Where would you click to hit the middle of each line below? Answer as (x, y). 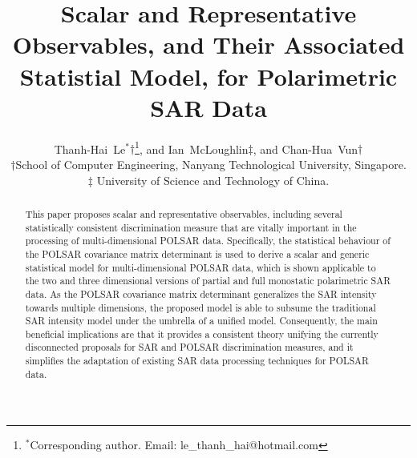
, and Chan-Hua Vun (306, 149)
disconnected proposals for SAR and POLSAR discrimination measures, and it (189, 347)
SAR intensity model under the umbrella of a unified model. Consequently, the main (201, 321)
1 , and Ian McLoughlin (192, 147)
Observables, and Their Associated (208, 44)
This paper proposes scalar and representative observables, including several (184, 213)
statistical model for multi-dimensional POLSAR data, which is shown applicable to (200, 267)
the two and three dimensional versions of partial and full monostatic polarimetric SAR (208, 281)
